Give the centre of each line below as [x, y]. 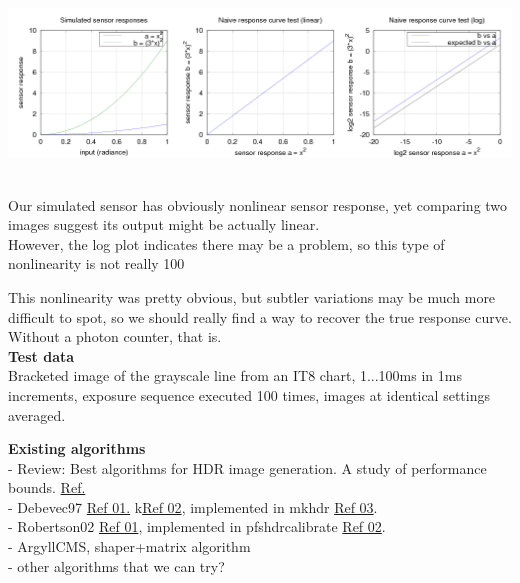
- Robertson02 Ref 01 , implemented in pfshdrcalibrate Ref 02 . [197, 526]
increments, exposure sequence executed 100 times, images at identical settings [249, 394]
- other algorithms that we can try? [116, 565]
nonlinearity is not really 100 [96, 263]
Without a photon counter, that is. [115, 336]
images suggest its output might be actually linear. [164, 224]
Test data [41, 355]
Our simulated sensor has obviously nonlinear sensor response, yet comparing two [258, 204]
